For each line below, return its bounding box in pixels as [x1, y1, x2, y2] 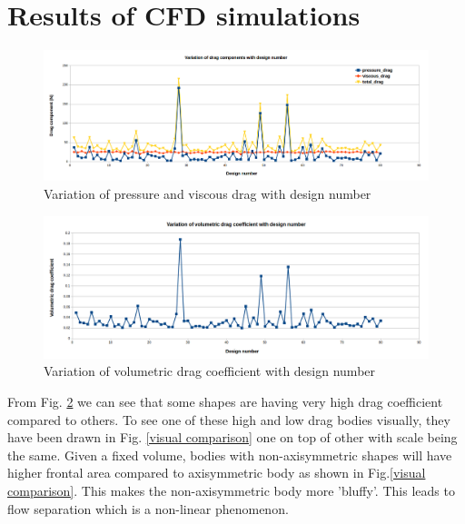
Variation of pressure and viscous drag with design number [44, 183, 371, 203]
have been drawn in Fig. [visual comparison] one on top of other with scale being [7, 428, 458, 447]
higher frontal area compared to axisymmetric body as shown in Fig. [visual [7, 463, 426, 482]
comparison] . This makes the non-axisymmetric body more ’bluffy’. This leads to [7, 481, 455, 500]
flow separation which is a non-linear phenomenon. [7, 499, 289, 518]
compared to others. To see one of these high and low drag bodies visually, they [7, 410, 450, 429]
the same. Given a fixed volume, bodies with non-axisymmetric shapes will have [7, 445, 452, 464]
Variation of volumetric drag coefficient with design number [44, 361, 376, 381]
